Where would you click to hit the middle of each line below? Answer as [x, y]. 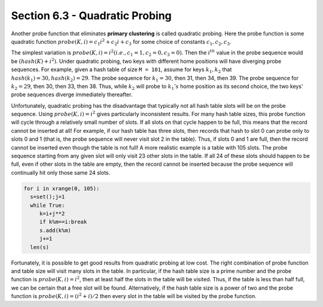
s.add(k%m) [55, 230]
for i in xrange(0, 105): [62, 188]
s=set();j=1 [48, 197]
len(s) [40, 247]
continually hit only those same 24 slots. [61, 172]
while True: [48, 205]
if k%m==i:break [63, 222]
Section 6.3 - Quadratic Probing [91, 16]
